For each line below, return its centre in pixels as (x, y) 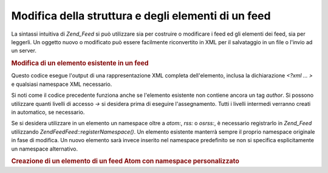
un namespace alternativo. (45, 149)
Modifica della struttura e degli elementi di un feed (141, 16)
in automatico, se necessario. (48, 112)
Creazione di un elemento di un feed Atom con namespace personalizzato (125, 162)
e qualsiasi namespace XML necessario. (62, 84)
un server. (24, 51)
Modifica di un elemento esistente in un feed (80, 64)
